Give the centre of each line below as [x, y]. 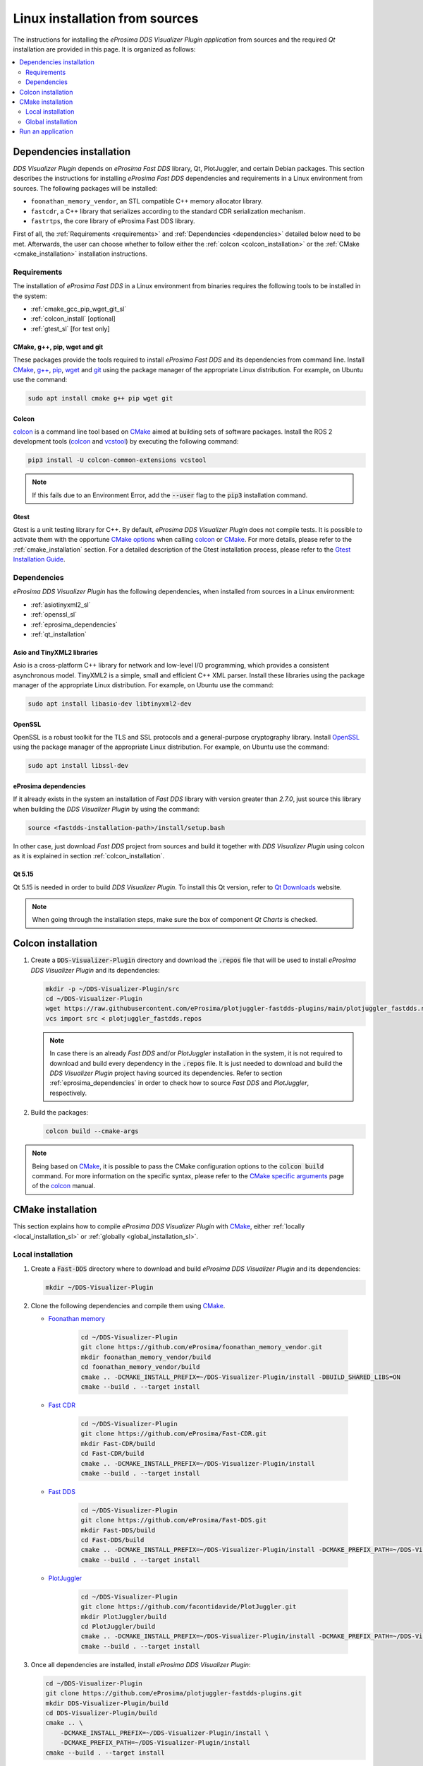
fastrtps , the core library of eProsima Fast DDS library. [113, 221]
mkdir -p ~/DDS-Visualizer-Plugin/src [112, 989]
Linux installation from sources [106, 18]
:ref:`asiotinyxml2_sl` [61, 605]
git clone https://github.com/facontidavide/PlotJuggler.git [189, 1607]
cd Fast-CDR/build [112, 1454]
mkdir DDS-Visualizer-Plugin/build [107, 1703]
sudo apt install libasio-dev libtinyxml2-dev [110, 704]
